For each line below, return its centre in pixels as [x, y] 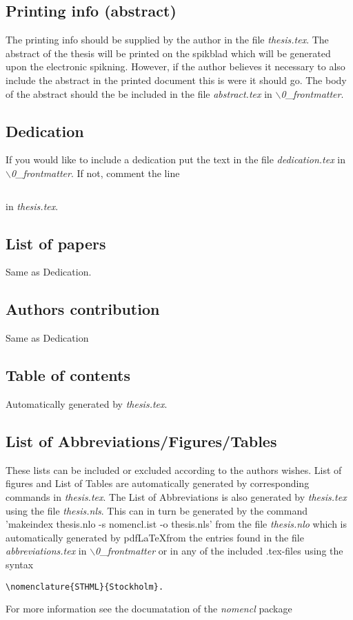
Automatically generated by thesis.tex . [87, 403]
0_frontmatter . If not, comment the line [95, 173]
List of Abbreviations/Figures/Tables [141, 441]
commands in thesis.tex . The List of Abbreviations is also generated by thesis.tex [176, 496]
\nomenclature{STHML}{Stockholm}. [85, 587]
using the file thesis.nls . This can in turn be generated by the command [157, 510]
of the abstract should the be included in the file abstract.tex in [139, 93]
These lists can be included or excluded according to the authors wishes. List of [174, 469]
